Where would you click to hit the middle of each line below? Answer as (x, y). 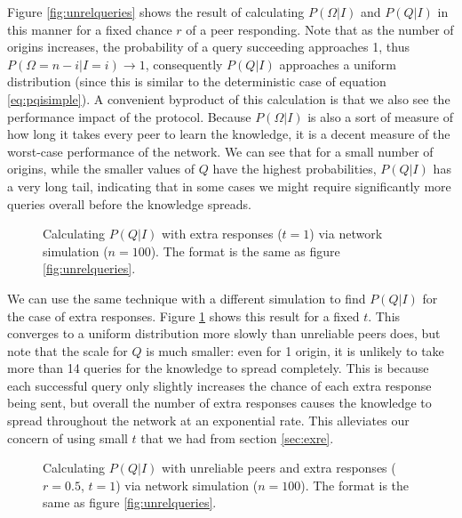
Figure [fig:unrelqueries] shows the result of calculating (156, 12)
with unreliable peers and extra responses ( (279, 468)
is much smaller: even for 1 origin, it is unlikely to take (295, 350)
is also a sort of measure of (380, 116)
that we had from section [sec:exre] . (237, 437)
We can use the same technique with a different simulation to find (187, 298)
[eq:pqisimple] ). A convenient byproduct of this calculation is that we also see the (229, 98)
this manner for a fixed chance (90, 29)
